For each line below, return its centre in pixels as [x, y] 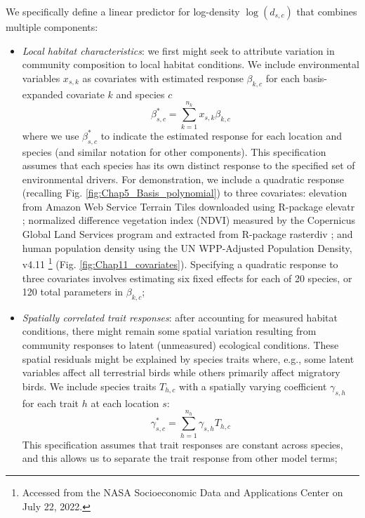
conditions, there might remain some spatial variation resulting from [169, 331]
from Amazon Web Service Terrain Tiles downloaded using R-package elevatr [188, 206]
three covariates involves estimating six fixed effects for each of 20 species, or [187, 278]
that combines [327, 11]
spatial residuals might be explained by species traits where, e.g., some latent [188, 358]
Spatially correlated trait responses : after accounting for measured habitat [180, 317]
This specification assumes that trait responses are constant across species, [182, 444]
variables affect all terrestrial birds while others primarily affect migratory [181, 372]
